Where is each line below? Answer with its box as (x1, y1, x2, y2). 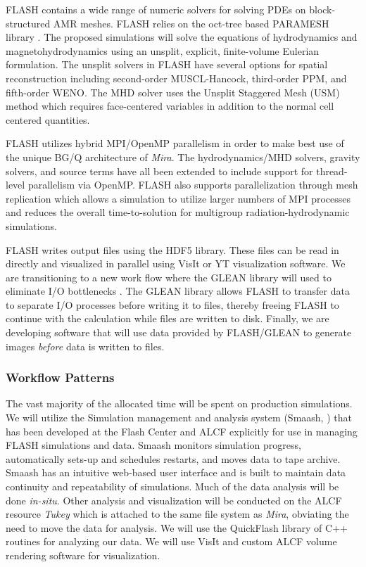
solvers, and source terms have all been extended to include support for (6, 163, 313, 178)
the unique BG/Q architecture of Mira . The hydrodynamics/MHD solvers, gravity (6, 149, 360, 164)
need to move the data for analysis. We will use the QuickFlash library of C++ (6, 520, 348, 535)
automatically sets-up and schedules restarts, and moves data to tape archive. (6, 451, 341, 466)
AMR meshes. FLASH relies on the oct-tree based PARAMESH (53, 15, 329, 30)
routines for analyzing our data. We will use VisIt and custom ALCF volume (6, 534, 337, 549)
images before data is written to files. (6, 338, 165, 353)
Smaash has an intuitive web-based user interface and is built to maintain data (6, 465, 346, 480)
